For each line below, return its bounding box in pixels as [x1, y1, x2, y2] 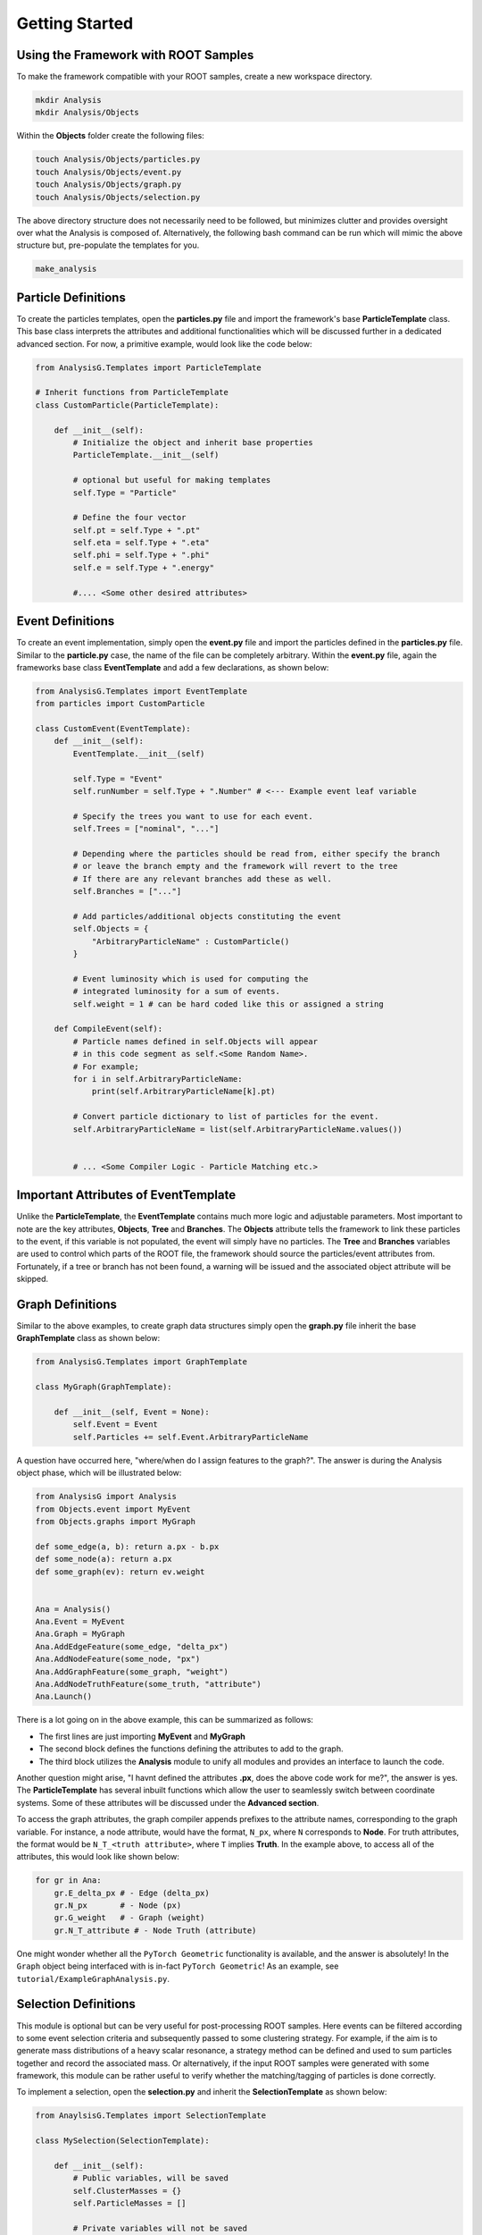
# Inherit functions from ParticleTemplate [35, 387, 229, 398]
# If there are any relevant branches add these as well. [72, 873, 332, 884]
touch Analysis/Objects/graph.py [35, 180, 182, 190]
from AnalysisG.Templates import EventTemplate [35, 686, 247, 696]
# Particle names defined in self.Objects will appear [72, 1036, 319, 1046]
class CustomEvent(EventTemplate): [35, 724, 191, 734]
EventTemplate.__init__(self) [72, 748, 205, 759]
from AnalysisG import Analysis [35, 1491, 178, 1502]
